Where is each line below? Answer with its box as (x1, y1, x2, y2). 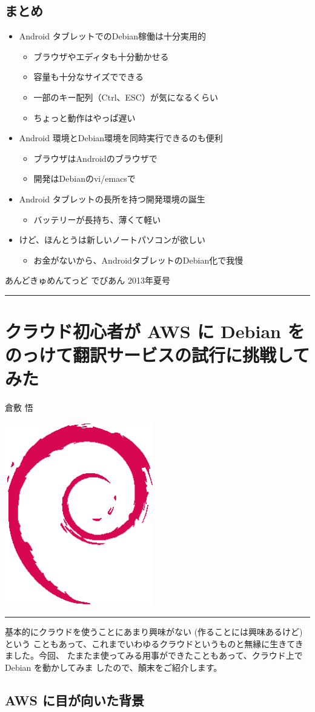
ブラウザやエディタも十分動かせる (33, 50, 169, 62)
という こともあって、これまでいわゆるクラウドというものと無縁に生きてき (5, 637, 303, 650)
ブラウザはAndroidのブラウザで (33, 151, 157, 164)
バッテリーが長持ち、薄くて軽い (33, 213, 161, 225)
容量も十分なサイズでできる (33, 70, 144, 83)
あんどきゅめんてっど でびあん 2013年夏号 (5, 274, 170, 287)
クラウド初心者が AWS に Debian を (5, 319, 305, 344)
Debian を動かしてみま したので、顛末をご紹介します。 (5, 660, 222, 673)
